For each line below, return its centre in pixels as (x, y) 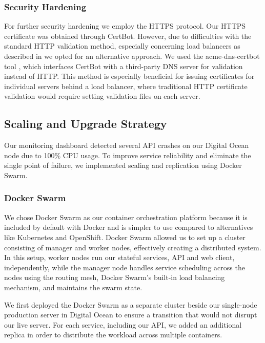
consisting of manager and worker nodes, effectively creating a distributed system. (133, 247)
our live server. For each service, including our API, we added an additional (123, 324)
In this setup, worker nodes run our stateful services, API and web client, (119, 257)
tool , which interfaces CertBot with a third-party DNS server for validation (124, 66)
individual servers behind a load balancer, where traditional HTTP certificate (126, 86)
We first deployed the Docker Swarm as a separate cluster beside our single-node (131, 304)
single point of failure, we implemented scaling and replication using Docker (123, 165)
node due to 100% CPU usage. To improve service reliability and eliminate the (128, 155)
